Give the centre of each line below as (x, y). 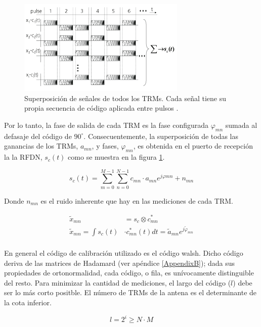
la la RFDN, (23, 157)
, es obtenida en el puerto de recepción (193, 146)
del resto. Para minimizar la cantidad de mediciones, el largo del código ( (118, 282)
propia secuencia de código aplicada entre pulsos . (101, 108)
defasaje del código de (38, 136)
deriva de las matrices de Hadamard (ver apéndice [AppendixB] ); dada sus (120, 263)
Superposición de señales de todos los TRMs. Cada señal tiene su (125, 98)
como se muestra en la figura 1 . (116, 157)
